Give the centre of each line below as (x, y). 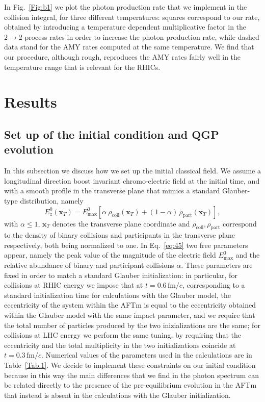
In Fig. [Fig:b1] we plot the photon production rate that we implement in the (126, 7)
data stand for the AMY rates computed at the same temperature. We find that (129, 47)
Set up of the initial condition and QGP (112, 134)
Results (31, 102)
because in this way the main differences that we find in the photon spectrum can (132, 375)
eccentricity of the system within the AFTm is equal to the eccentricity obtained (130, 305)
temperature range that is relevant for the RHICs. (82, 67)
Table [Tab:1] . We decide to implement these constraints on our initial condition (130, 365)
